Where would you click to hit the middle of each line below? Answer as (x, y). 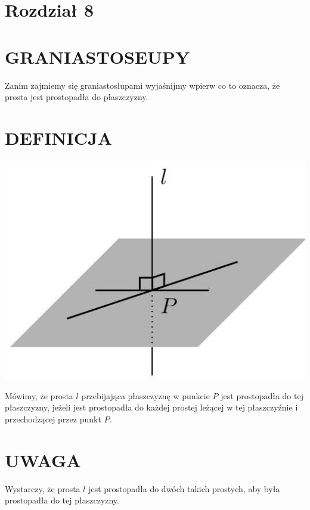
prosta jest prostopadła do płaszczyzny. (77, 97)
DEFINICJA (58, 137)
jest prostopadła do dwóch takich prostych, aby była (184, 488)
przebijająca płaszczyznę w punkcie (145, 395)
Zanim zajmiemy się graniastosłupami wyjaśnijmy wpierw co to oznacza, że (142, 85)
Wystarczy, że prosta (43, 488)
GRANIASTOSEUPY (97, 56)
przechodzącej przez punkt (53, 419)
